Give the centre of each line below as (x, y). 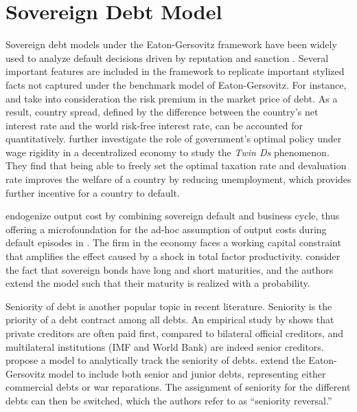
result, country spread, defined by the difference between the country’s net (162, 112)
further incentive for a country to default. (93, 192)
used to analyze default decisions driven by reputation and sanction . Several (167, 57)
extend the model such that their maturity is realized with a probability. (158, 283)
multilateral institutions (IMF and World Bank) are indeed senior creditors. (165, 346)
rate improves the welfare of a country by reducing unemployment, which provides (178, 179)
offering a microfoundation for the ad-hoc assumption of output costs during (166, 229)
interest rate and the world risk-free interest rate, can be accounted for (154, 125)
